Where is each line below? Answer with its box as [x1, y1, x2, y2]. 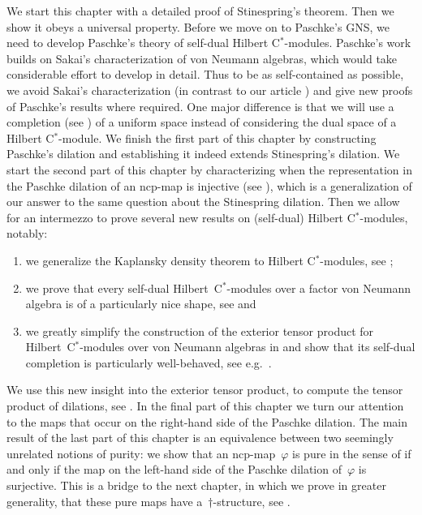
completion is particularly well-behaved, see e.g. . [25, 354, 272, 371]
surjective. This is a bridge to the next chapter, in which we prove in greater [6, 477, 386, 494]
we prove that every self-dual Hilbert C [25, 279, 222, 296]
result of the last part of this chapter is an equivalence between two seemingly [6, 429, 394, 446]
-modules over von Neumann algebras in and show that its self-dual [80, 338, 416, 355]
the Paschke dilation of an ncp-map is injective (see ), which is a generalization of [6, 177, 412, 194]
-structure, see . [213, 492, 291, 509]
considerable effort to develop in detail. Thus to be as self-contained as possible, [6, 66, 404, 83]
